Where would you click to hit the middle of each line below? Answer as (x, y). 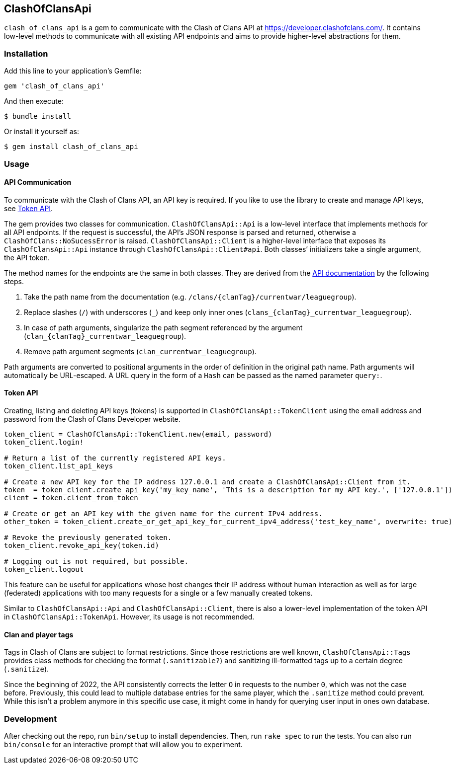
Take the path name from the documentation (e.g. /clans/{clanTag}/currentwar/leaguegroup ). (190, 297)
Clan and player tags (39, 634)
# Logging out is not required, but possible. (96, 561)
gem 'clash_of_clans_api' (54, 86)
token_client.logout (44, 569)
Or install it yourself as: (42, 132)
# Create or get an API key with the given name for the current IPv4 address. (163, 513)
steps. (14, 281)
